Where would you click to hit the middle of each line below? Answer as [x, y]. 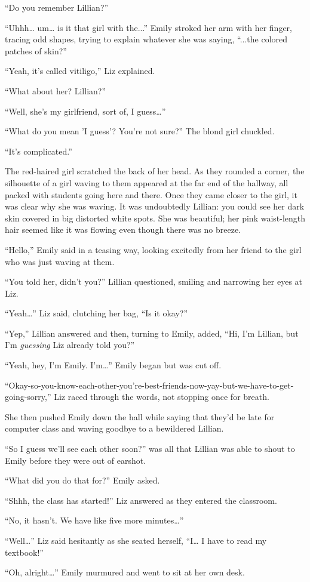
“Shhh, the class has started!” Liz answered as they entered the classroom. [141, 500]
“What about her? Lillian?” [56, 90]
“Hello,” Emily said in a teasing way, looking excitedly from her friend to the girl [153, 249]
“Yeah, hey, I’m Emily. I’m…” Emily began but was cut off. [113, 365]
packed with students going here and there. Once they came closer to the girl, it [151, 194]
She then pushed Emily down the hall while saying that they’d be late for [140, 416]
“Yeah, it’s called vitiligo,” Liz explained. [80, 71]
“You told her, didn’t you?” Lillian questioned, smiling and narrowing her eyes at [154, 281]
